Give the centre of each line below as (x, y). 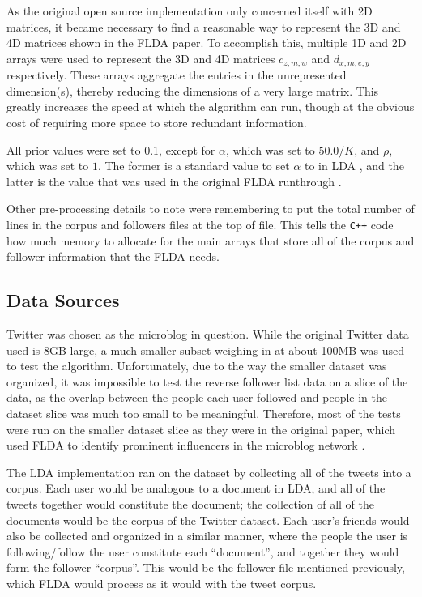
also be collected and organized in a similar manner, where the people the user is (207, 536)
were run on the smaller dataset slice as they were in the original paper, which (201, 429)
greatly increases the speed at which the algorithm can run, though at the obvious (211, 107)
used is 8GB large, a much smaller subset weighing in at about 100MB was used (206, 350)
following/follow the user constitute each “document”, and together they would (203, 551)
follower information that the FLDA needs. (113, 256)
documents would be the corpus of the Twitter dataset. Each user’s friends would (208, 520)
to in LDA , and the (354, 166)
